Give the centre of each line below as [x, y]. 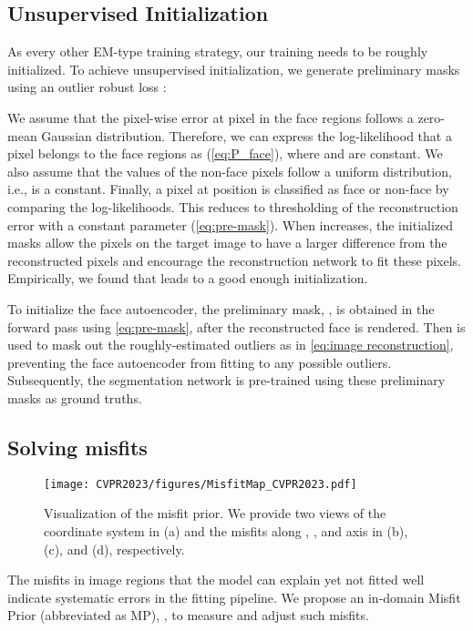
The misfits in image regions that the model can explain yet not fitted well [216, 580]
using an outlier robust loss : [87, 87]
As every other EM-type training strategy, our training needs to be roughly [218, 51]
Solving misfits [77, 447]
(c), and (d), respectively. [114, 549]
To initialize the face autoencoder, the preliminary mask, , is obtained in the [221, 308]
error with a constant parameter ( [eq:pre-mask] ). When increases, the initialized [231, 224]
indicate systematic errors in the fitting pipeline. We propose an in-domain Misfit [234, 597]
